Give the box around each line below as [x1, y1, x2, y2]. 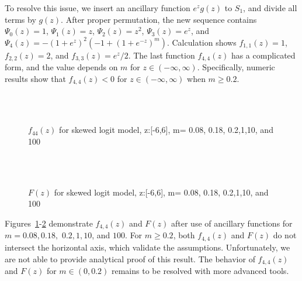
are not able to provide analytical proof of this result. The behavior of [5, 252, 255, 265]
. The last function [128, 49, 195, 61]
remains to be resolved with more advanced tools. [112, 264, 289, 276]
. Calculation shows [166, 36, 237, 48]
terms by [5, 13, 36, 25]
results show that [5, 72, 66, 84]
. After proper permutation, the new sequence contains [61, 13, 257, 25]
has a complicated [231, 49, 296, 61]
